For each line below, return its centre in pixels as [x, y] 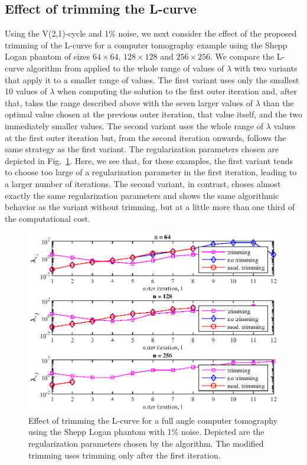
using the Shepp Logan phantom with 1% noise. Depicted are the [146, 432]
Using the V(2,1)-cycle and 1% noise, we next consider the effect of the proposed [151, 33]
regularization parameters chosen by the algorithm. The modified [146, 443]
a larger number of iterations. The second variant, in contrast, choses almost [143, 183]
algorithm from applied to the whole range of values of [125, 68]
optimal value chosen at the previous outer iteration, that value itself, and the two [153, 114]
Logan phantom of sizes [48, 56]
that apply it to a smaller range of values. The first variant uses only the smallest [152, 79]
